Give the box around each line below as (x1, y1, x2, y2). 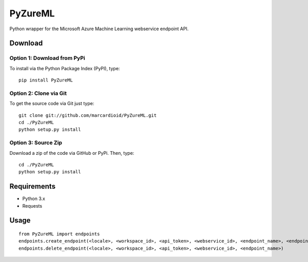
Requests (22, 203, 43, 209)
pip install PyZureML (18, 77, 73, 83)
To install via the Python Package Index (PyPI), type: (9, 65, 120, 71)
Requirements (9, 182, 56, 191)
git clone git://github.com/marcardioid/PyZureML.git (18, 112, 157, 118)
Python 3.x (22, 195, 46, 202)
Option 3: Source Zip (9, 139, 63, 146)
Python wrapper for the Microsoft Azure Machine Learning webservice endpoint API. (9, 26, 189, 32)
